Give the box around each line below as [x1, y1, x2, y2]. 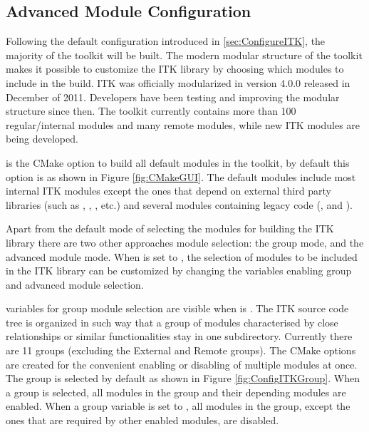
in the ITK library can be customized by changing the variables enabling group [6, 263, 352, 278]
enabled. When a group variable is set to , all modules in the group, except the [6, 398, 350, 413]
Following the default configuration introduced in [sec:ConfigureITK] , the [6, 34, 326, 48]
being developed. [6, 131, 78, 146]
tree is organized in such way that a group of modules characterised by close [6, 314, 338, 329]
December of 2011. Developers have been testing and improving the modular [6, 89, 340, 104]
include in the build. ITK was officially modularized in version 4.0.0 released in [6, 75, 350, 90]
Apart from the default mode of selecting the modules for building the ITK [6, 221, 334, 236]
